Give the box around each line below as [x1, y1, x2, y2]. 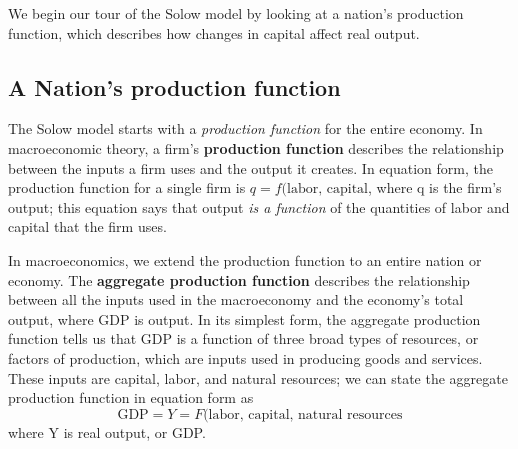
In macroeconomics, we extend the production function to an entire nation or [8, 249, 482, 270]
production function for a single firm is [8, 177, 246, 198]
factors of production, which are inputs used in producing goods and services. [8, 347, 483, 368]
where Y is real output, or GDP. [8, 421, 206, 442]
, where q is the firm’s [367, 177, 502, 198]
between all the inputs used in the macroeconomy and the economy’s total [8, 289, 464, 310]
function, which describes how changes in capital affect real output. [8, 22, 420, 43]
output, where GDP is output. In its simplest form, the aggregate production [8, 308, 481, 329]
